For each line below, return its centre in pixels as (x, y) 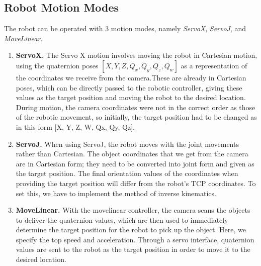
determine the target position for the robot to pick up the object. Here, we (131, 230)
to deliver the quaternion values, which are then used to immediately (122, 219)
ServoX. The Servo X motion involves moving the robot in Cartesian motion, (137, 55)
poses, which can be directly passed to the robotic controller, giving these (129, 87)
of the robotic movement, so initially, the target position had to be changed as (136, 117)
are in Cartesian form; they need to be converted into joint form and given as (135, 163)
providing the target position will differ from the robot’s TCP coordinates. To (136, 183)
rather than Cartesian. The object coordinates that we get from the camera (132, 154)
